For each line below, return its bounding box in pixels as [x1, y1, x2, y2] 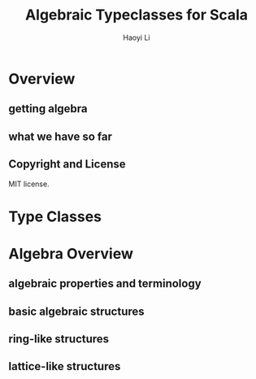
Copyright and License [8, 157, 126, 172]
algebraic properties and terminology [8, 277, 202, 290]
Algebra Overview [8, 244, 134, 263]
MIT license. [8, 179, 50, 189]
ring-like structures [8, 332, 110, 346]
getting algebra [8, 102, 88, 115]
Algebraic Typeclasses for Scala [24, 6, 249, 24]
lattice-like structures [8, 359, 121, 373]
